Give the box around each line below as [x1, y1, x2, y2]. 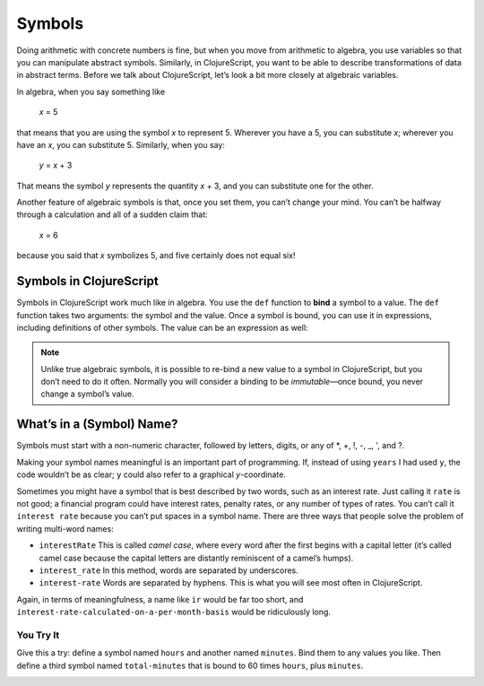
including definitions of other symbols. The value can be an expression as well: [16, 322, 308, 333]
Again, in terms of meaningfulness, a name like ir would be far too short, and [16, 594, 304, 604]
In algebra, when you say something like [16, 86, 166, 97]
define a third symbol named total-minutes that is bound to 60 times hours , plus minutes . [16, 660, 364, 671]
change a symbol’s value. [40, 388, 134, 399]
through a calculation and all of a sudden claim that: [16, 209, 208, 220]
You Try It [16, 629, 60, 641]
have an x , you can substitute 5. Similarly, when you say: [16, 139, 226, 150]
